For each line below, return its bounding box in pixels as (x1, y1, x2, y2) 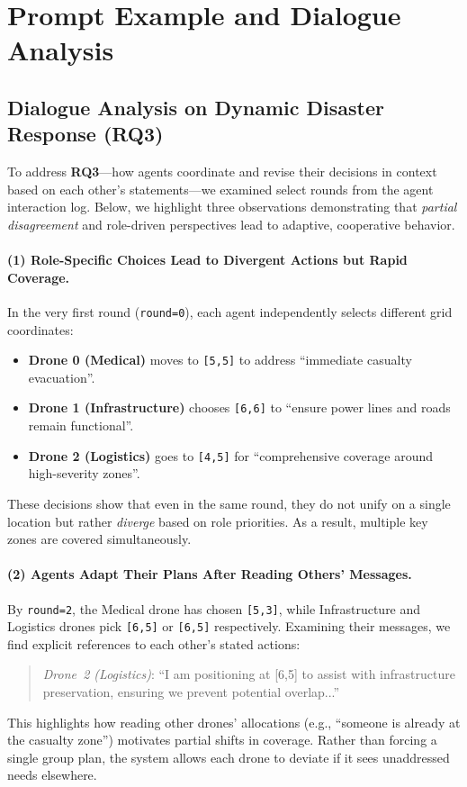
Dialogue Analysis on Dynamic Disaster (7, 93, 384, 121)
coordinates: (7, 320, 74, 339)
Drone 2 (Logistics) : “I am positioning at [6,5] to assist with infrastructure (42, 665, 455, 683)
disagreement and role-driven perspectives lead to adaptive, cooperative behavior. (7, 214, 455, 233)
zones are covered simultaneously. (7, 529, 192, 548)
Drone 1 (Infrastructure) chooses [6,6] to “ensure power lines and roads (28, 398, 451, 417)
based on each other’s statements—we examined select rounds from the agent (7, 179, 434, 198)
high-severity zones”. (28, 464, 140, 483)
